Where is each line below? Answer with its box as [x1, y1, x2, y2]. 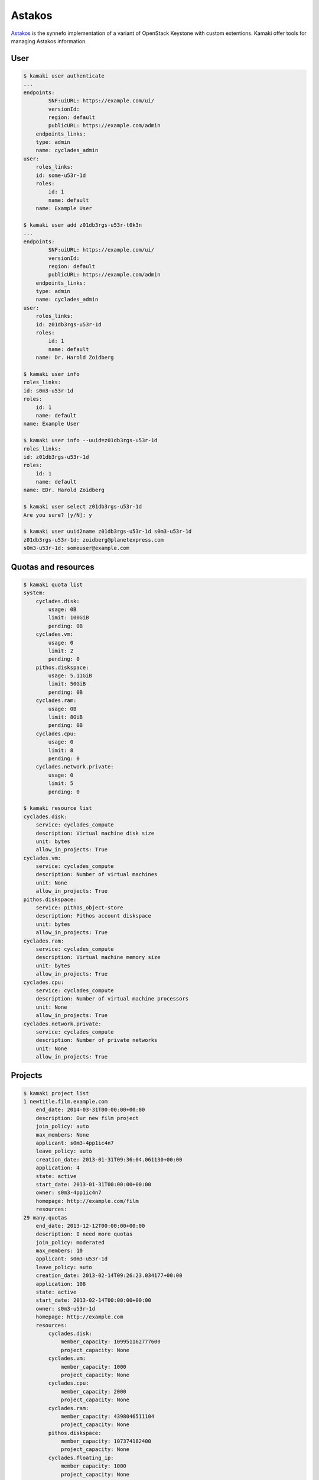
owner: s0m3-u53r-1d [35, 1305, 96, 1312]
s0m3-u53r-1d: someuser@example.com [23, 545, 130, 552]
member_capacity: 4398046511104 [60, 1413, 155, 1420]
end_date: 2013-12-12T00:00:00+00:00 [35, 1222, 145, 1229]
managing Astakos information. [11, 37, 87, 44]
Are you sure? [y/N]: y [23, 511, 93, 518]
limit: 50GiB [48, 681, 86, 687]
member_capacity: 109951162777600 [60, 1339, 161, 1345]
